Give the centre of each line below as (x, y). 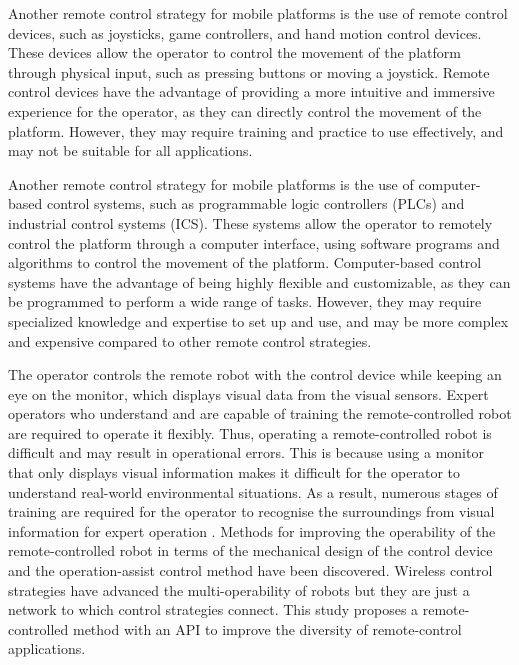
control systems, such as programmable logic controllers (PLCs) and (255, 203)
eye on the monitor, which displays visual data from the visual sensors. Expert (248, 393)
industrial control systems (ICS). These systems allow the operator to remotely (250, 222)
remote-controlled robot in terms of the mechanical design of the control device (250, 550)
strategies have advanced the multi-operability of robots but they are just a (239, 589)
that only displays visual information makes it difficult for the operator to (234, 472)
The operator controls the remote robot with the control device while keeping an (255, 374)
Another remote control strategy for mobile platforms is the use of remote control (258, 13)
